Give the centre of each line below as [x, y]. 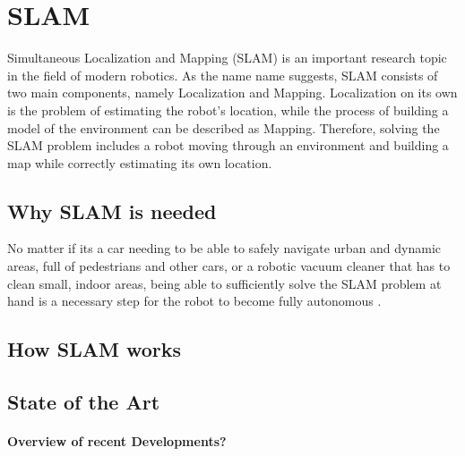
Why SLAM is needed [112, 211]
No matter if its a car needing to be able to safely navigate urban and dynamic [224, 248]
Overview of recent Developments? [117, 441]
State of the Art [84, 402]
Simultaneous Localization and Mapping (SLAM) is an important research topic [227, 58]
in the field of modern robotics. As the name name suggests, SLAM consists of [223, 75]
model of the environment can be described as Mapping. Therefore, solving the [224, 127]
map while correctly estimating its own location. [140, 162]
